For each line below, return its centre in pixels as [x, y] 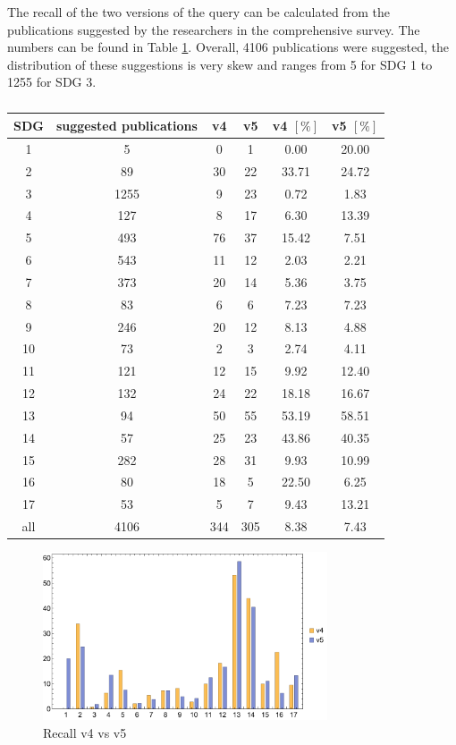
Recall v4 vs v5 [85, 732]
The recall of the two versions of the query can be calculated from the [199, 12]
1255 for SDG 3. [52, 82]
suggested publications [127, 125]
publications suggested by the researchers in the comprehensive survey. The [214, 29]
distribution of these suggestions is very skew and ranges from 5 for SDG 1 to [220, 64]
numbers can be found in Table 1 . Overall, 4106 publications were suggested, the [228, 47]
